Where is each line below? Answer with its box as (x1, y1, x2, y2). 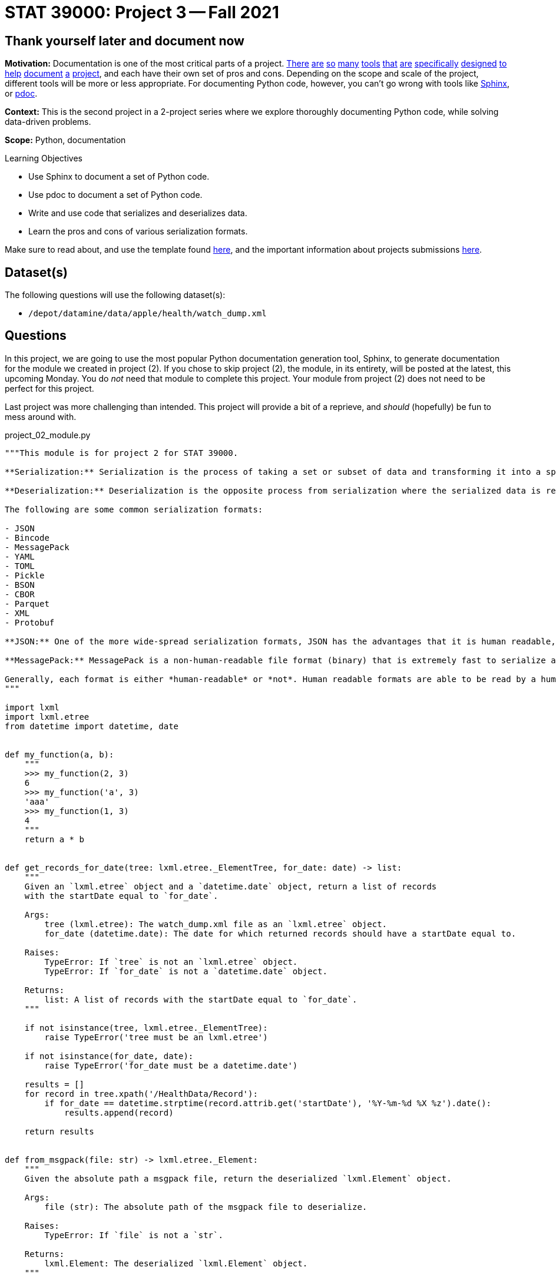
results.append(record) (64, 1107, 174, 1117)
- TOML (5, 561, 35, 571)
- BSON (5, 580, 35, 590)
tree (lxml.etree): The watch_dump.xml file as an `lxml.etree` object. (44, 919, 388, 929)
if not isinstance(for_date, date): (24, 1051, 194, 1061)
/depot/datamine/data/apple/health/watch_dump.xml (28, 309, 267, 319)
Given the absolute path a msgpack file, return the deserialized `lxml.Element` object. (24, 1173, 452, 1183)
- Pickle (5, 570, 45, 580)
